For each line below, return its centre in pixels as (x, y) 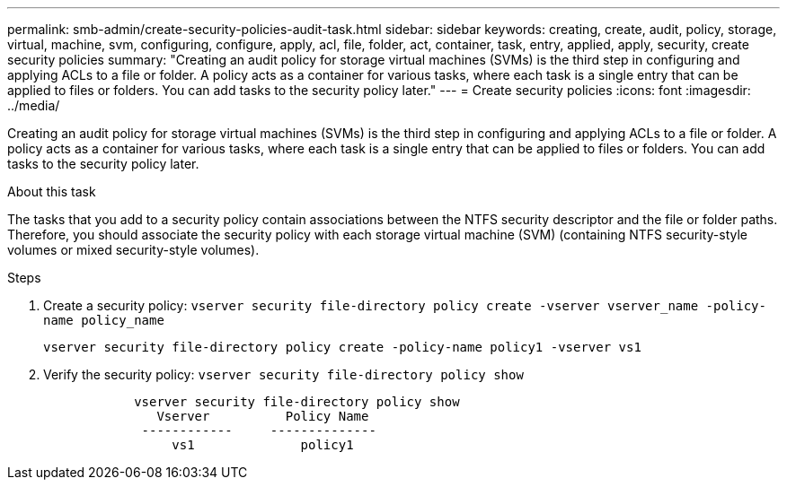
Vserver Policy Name (263, 416)
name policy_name (104, 320)
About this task (52, 191)
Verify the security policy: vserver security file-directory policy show (283, 374)
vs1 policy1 (263, 445)
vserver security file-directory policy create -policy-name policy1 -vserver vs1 (342, 347)
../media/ (34, 105)
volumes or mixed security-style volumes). (133, 250)
